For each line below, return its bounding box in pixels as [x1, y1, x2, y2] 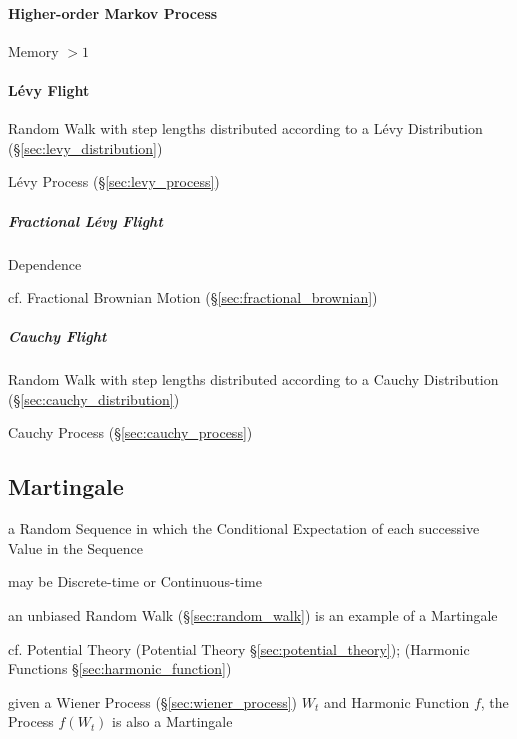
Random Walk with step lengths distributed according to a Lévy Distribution [8, 118, 483, 139]
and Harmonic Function [323, 691, 470, 712]
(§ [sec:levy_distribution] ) [8, 137, 163, 158]
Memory [8, 40, 59, 61]
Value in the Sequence [8, 537, 143, 558]
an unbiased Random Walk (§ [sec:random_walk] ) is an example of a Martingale [8, 605, 498, 626]
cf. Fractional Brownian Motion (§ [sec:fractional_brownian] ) [8, 287, 378, 308]
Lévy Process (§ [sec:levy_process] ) [8, 171, 220, 192]
